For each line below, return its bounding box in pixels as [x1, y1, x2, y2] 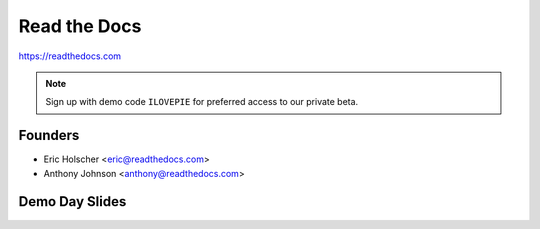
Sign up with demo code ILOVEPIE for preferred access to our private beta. [45, 96, 359, 108]
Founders [18, 127, 80, 144]
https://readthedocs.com [18, 50, 122, 62]
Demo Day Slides [18, 193, 127, 210]
